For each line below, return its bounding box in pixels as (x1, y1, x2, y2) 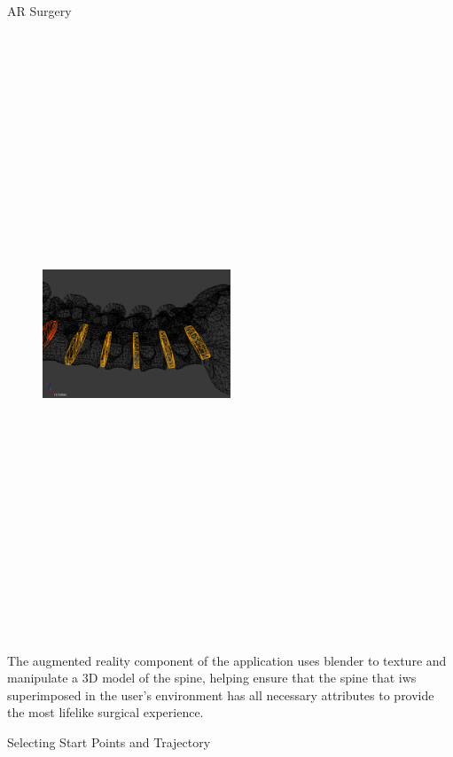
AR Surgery (7, 2, 72, 20)
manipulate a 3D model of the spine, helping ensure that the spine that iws (7, 668, 417, 687)
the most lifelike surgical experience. (7, 703, 204, 722)
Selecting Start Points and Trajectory (7, 732, 211, 751)
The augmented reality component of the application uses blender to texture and (7, 651, 447, 669)
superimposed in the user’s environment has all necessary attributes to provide (7, 685, 434, 704)
